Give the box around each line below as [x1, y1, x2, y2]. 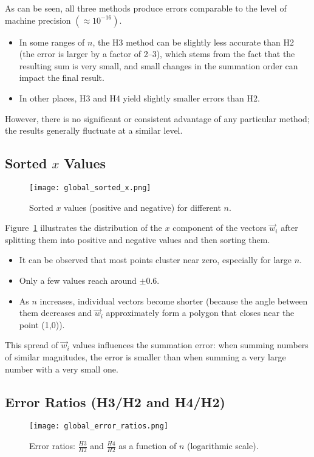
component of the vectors [172, 221, 267, 234]
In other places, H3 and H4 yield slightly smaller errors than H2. [19, 91, 260, 104]
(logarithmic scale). [186, 439, 259, 452]
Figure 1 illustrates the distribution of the [5, 221, 162, 234]
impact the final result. [19, 71, 104, 84]
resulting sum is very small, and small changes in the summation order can [19, 59, 298, 72]
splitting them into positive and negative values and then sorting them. [5, 233, 270, 246]
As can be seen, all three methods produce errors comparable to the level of [5, 2, 287, 14]
